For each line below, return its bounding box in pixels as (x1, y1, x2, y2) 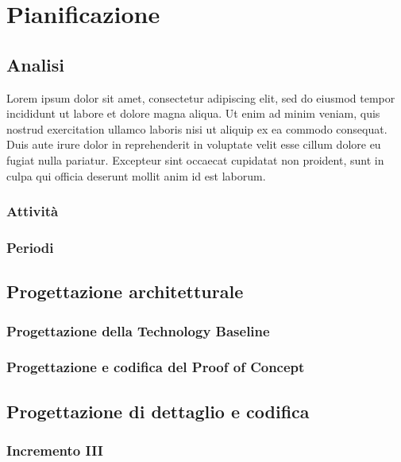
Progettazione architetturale (6, 279, 244, 304)
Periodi (6, 237, 54, 257)
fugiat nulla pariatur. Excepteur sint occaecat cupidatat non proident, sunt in (6, 151, 384, 168)
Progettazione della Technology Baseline (6, 320, 270, 340)
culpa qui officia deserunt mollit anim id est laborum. (6, 167, 266, 184)
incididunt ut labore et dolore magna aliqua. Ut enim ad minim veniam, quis (6, 105, 380, 122)
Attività (6, 201, 59, 221)
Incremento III (6, 441, 103, 460)
